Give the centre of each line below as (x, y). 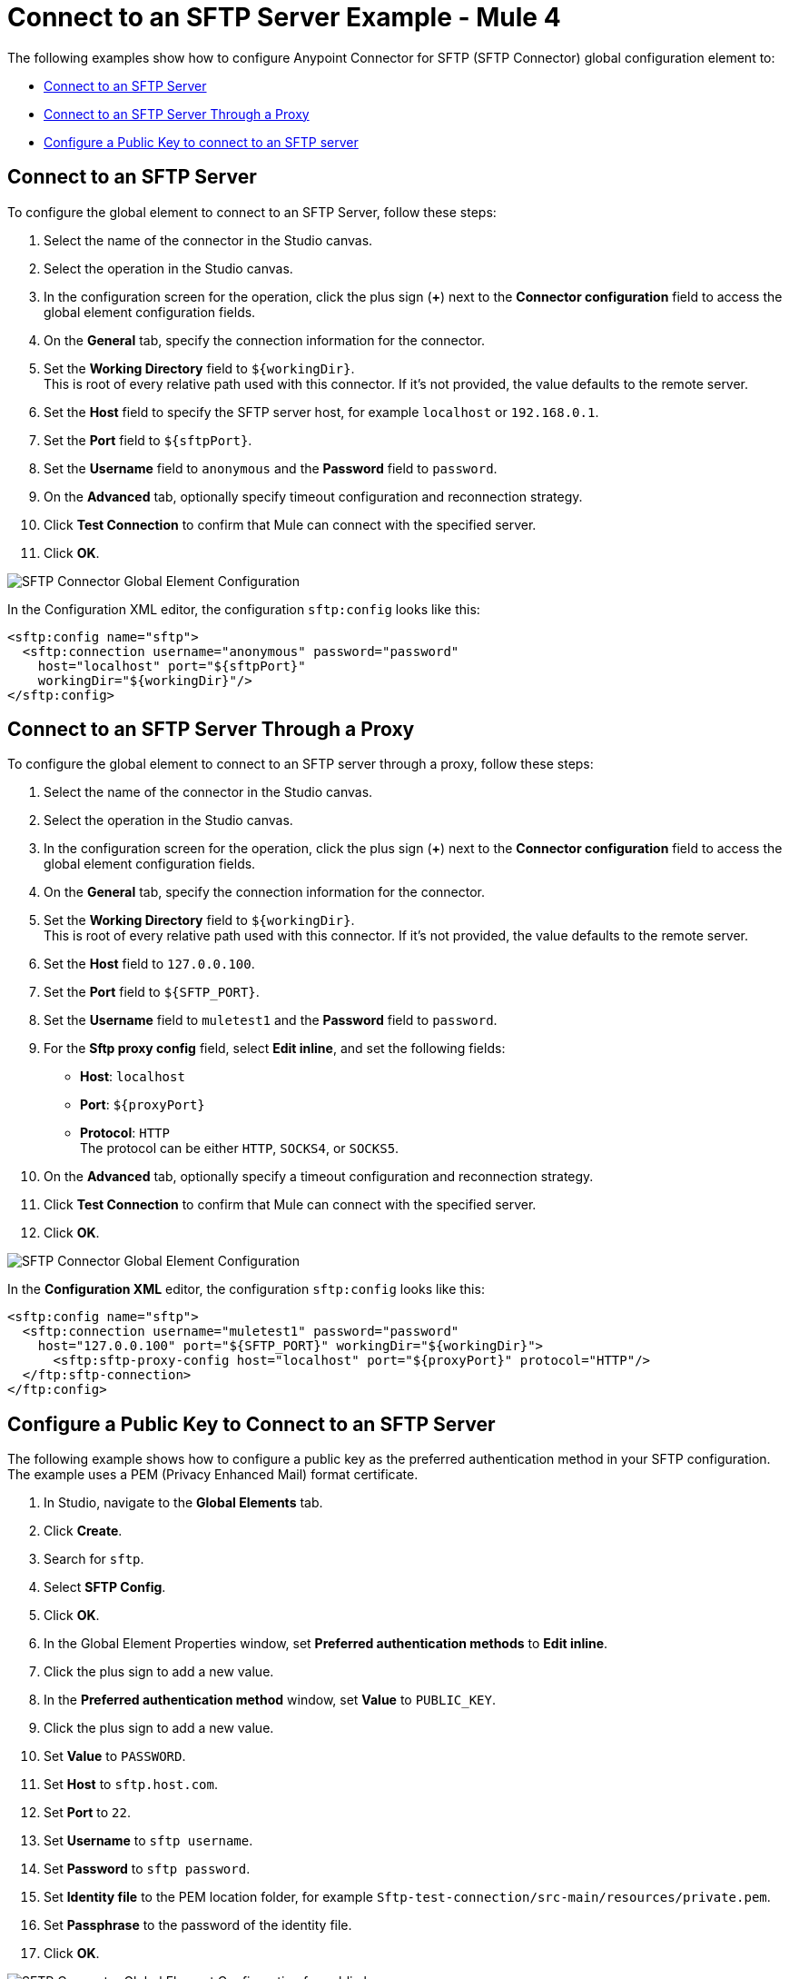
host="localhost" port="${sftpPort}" (172, 666)
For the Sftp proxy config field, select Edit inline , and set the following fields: (275, 1049)
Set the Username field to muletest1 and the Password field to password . (271, 1020)
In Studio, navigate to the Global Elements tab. (183, 1503)
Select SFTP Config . (105, 1587)
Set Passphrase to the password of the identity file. (198, 1925)
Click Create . (83, 1531)
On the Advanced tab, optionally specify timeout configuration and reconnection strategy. (313, 496)
